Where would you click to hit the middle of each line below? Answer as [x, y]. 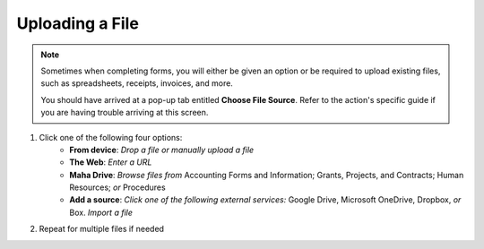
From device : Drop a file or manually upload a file [162, 150]
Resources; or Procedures [117, 187]
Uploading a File [78, 23]
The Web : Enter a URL [111, 162]
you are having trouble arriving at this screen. [125, 113]
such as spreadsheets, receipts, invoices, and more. [137, 83]
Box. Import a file [101, 212]
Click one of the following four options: [111, 137]
